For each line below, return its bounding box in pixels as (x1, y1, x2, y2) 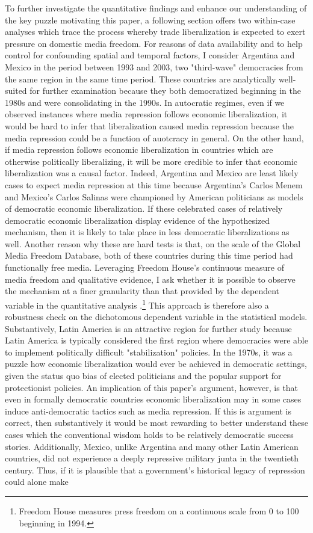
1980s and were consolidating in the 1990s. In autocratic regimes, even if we (5, 96, 285, 108)
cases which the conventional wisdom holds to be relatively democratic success (5, 428, 294, 441)
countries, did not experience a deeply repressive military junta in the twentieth (5, 452, 299, 464)
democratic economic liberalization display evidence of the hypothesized (5, 214, 270, 226)
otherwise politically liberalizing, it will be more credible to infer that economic (5, 155, 298, 167)
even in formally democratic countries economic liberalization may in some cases (5, 393, 302, 405)
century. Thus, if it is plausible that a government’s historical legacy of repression (5, 463, 305, 476)
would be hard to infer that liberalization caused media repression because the (5, 119, 294, 132)
